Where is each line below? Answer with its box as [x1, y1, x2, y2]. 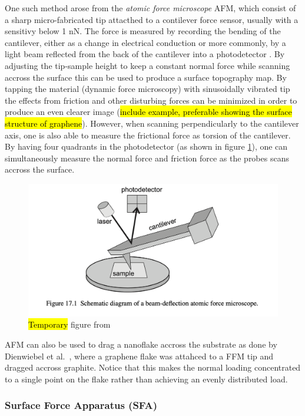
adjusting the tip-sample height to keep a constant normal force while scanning [5, 59, 290, 71]
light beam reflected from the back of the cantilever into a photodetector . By [5, 48, 285, 60]
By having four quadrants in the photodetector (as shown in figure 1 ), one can [5, 140, 288, 153]
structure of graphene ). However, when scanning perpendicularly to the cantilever [5, 117, 299, 129]
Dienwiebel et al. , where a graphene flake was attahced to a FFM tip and [5, 349, 274, 362]
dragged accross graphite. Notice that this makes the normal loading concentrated [5, 361, 301, 374]
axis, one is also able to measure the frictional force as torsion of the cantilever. [5, 128, 291, 141]
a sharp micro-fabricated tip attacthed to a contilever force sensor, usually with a [5, 13, 299, 25]
